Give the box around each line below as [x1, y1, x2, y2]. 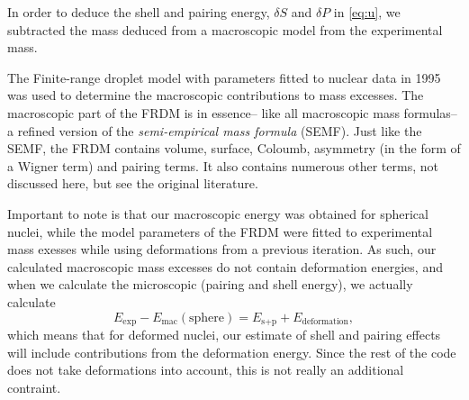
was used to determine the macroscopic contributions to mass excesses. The [7, 86, 424, 105]
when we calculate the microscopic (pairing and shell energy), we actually [7, 275, 413, 294]
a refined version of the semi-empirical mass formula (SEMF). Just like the [7, 121, 422, 140]
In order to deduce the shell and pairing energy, [7, 3, 270, 21]
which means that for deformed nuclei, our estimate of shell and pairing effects [7, 324, 441, 343]
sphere [189, 311, 225, 324]
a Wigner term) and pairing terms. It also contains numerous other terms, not [7, 156, 438, 175]
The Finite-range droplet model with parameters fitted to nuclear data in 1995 [7, 68, 441, 86]
